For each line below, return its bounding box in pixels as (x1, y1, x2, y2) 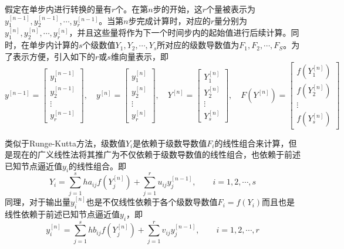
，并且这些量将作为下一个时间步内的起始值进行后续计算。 (69, 26, 291, 39)
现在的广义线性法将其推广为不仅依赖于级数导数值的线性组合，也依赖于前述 (12, 148, 301, 161)
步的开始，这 (153, 3, 203, 15)
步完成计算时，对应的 (128, 14, 211, 26)
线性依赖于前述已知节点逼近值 (5, 207, 120, 220)
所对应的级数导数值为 (157, 39, 240, 51)
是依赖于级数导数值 (133, 137, 207, 149)
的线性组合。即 (69, 159, 127, 172)
